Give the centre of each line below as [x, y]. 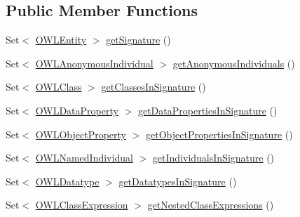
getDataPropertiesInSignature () [207, 110]
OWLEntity [61, 40]
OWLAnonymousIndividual [94, 63]
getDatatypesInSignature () [178, 181]
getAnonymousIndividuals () [234, 63]
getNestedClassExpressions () [211, 205]
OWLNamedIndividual [84, 158]
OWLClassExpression [82, 205]
